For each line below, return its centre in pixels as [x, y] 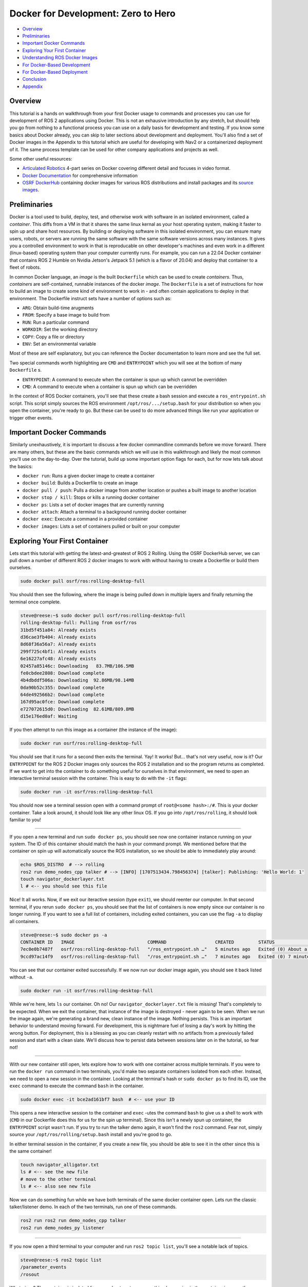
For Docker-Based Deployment [55, 72]
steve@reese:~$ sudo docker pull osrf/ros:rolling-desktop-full [103, 615]
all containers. [24, 921]
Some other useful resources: [41, 159]
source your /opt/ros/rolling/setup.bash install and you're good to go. [91, 1135]
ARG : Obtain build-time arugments [58, 308]
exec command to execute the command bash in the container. [77, 1086]
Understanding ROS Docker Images [60, 58]
